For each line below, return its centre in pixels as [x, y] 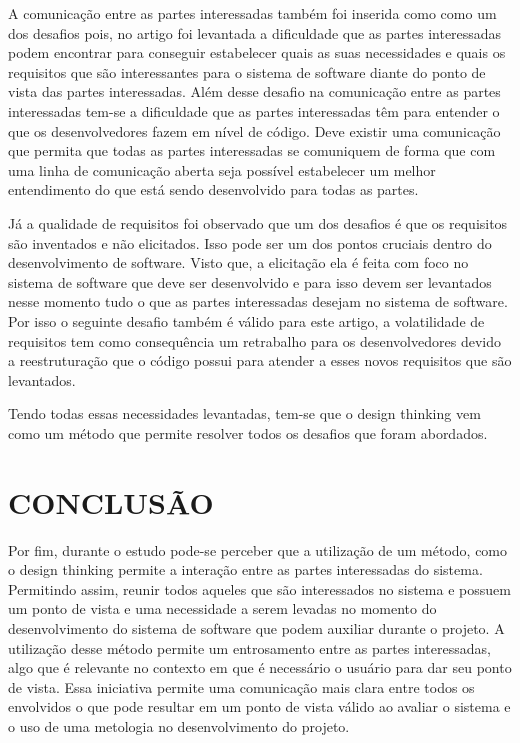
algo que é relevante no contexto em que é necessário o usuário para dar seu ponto [260, 667]
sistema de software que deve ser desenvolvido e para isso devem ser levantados [250, 281]
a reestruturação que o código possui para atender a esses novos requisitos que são [260, 360]
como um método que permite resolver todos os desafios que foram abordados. [248, 432]
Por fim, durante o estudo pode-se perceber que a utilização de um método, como [258, 549]
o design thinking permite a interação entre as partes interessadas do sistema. [245, 569]
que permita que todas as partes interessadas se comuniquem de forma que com [252, 150]
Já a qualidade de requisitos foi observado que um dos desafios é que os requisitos [258, 222]
